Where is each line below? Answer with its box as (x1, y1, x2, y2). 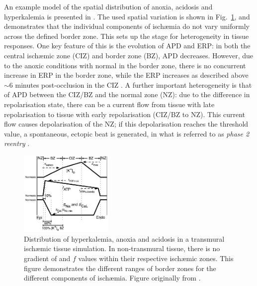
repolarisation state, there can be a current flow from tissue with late (4, 99, 215, 109)
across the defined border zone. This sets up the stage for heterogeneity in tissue (4, 30, 249, 41)
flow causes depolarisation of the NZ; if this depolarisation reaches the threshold (4, 119, 249, 129)
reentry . (4, 138, 30, 148)
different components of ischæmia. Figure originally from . (24, 273, 201, 283)
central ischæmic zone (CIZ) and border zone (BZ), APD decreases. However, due (4, 50, 254, 60)
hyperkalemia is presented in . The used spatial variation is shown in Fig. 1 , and (4, 11, 250, 21)
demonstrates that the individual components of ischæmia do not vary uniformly (4, 21, 250, 31)
